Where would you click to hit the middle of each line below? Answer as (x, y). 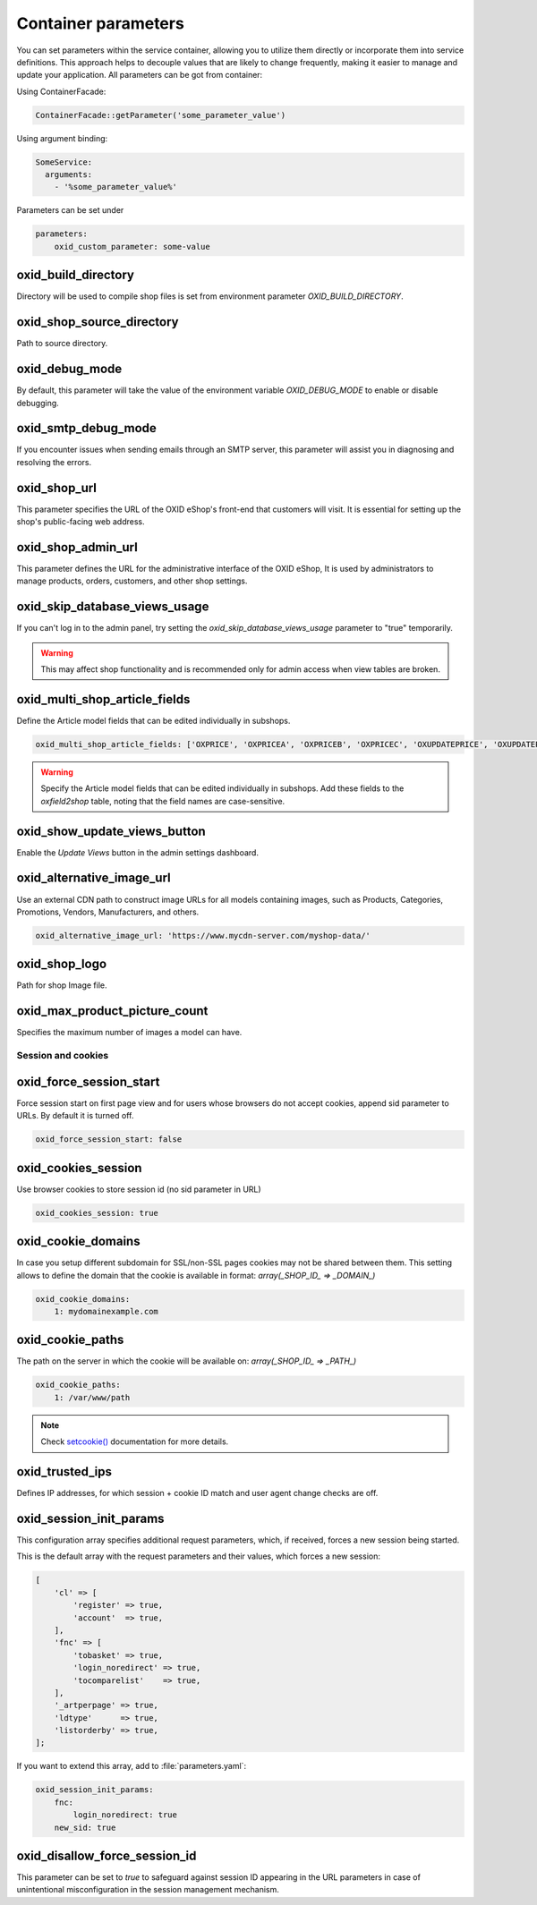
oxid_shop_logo (62, 964)
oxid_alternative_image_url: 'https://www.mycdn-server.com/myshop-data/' (203, 935)
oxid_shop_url (57, 488)
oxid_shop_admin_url (77, 547)
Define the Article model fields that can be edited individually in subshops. (153, 721)
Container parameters (101, 23)
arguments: (69, 175)
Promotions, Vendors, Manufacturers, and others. (108, 912)
